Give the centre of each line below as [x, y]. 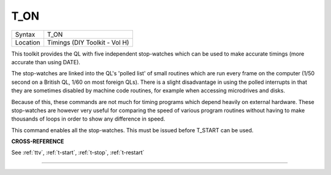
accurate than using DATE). [46, 62]
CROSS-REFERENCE [38, 141]
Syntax [25, 34]
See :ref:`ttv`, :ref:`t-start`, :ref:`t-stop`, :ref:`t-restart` [78, 152]
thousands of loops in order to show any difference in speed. [88, 119]
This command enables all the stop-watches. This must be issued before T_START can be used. [132, 130]
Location [28, 42]
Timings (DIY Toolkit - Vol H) [88, 42]
